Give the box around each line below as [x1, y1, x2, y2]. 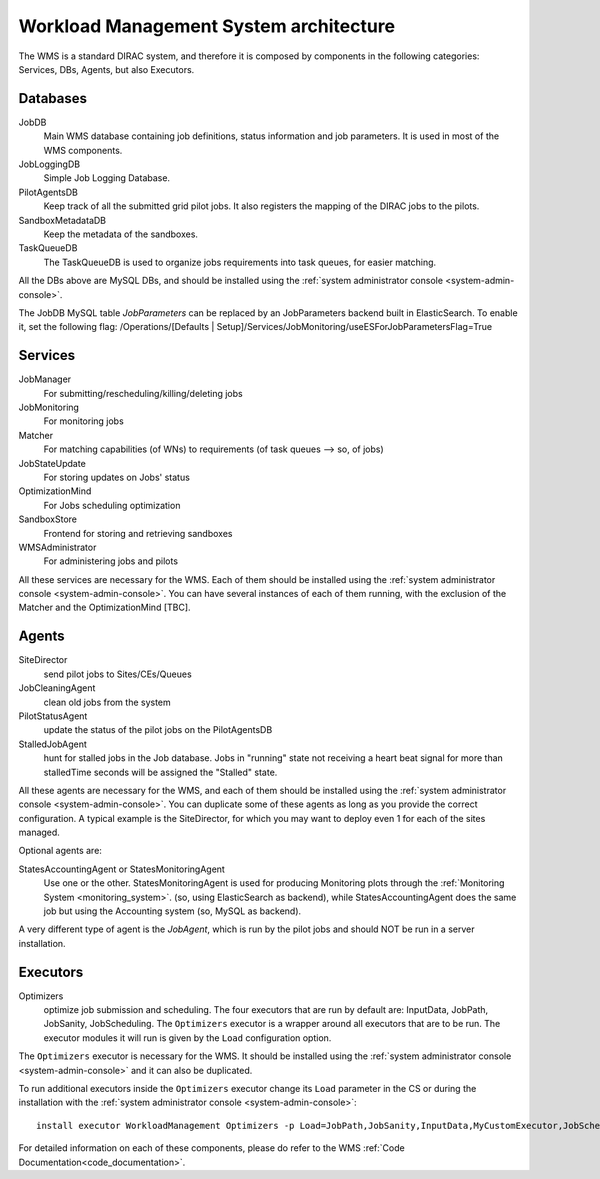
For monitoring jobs [43, 415, 124, 427]
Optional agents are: [18, 845, 102, 857]
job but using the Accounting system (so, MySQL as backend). [43, 905, 302, 917]
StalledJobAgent [18, 738, 87, 750]
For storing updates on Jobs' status [43, 471, 190, 483]
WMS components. [43, 144, 123, 156]
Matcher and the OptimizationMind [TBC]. [18, 601, 191, 614]
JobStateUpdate [18, 457, 87, 469]
